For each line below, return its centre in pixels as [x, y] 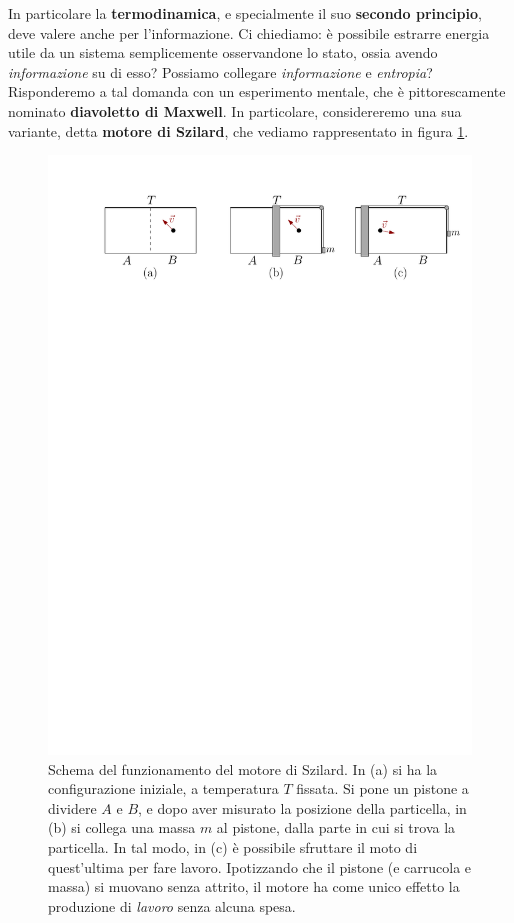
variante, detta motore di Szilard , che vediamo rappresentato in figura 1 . [238, 130]
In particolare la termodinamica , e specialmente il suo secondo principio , [245, 13]
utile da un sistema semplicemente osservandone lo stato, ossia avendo [223, 52]
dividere [72, 807]
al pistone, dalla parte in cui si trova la [336, 827]
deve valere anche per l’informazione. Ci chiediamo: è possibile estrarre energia [249, 32]
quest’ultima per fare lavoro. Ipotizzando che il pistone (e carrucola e [260, 866]
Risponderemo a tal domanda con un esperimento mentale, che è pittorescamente [257, 91]
